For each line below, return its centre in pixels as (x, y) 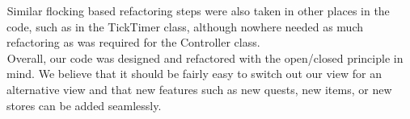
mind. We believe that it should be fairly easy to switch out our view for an (194, 74)
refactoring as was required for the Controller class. (133, 42)
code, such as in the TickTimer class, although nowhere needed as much (185, 26)
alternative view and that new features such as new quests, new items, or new (199, 89)
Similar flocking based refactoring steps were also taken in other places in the (198, 10)
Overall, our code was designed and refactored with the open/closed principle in (205, 57)
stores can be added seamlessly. (84, 105)
